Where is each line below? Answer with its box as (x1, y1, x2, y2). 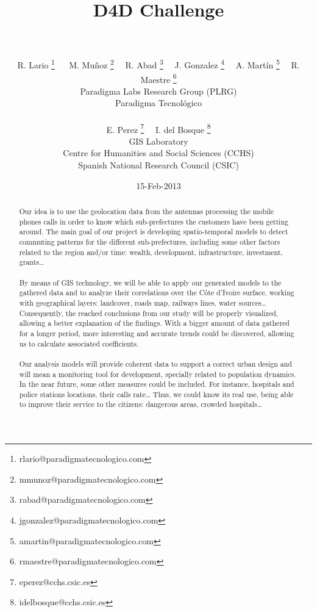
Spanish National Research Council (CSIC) (78, 159, 239, 171)
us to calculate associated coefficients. (19, 338, 139, 348)
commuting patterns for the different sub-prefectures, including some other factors (19, 236, 280, 247)
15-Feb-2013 (136, 179, 181, 192)
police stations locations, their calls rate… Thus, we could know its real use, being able (19, 389, 294, 399)
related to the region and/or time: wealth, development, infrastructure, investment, (19, 247, 283, 257)
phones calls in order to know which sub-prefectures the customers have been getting (19, 216, 288, 226)
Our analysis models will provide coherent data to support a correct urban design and (19, 358, 292, 369)
